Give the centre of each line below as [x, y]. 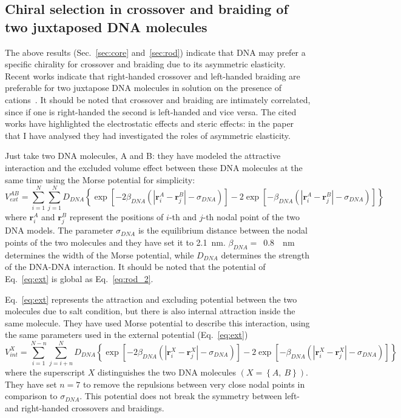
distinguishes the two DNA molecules [167, 372]
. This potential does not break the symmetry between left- [190, 396]
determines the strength [265, 255]
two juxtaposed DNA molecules [106, 26]
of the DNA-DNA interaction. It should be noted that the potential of [135, 267]
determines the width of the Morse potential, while [99, 255]
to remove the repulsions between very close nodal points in [194, 384]
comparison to [31, 396]
